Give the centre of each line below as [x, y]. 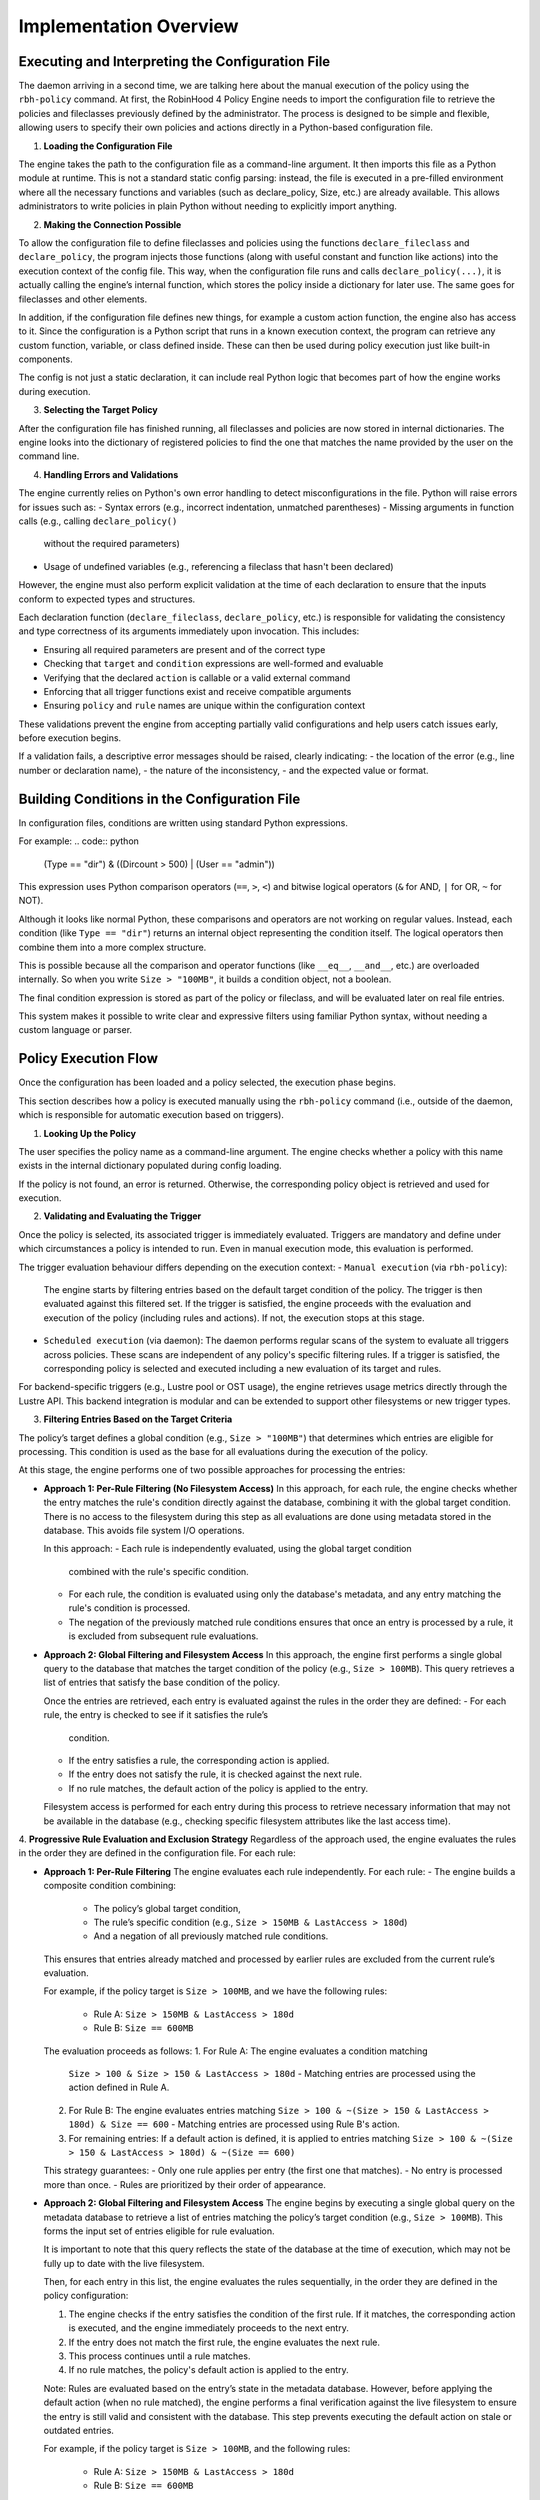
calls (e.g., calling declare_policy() [98, 521]
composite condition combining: [110, 1886]
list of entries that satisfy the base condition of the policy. [161, 1682]
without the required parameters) [111, 544]
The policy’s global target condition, [167, 1908]
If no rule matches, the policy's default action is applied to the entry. [208, 2370]
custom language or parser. [75, 1030]
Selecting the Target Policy [101, 410]
